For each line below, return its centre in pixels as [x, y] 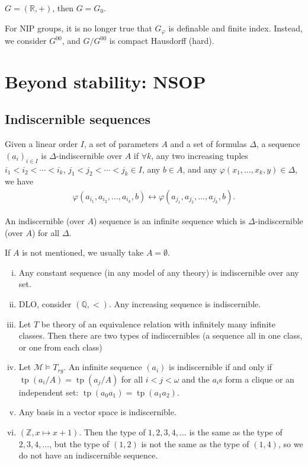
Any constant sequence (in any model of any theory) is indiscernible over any [159, 272]
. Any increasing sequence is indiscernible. [185, 304]
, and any [200, 169]
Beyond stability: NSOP [105, 81]
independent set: [49, 392]
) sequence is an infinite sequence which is [169, 221]
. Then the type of [112, 432]
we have [19, 181]
